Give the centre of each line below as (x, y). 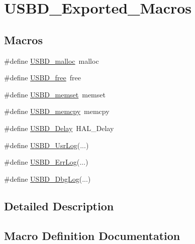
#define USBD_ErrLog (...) (46, 162)
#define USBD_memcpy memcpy (57, 111)
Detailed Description (59, 206)
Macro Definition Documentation (92, 235)
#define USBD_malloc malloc (52, 60)
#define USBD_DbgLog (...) (47, 178)
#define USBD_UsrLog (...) (46, 145)
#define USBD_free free (42, 78)
